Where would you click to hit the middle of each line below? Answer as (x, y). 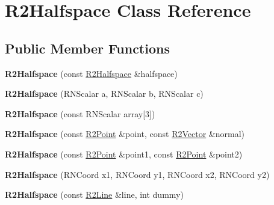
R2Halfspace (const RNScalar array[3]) (80, 113)
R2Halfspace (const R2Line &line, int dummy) (94, 194)
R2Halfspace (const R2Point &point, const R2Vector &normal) (125, 134)
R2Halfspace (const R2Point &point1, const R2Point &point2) (124, 154)
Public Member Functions (87, 48)
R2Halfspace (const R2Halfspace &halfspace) (91, 73)
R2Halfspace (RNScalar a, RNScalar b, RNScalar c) (104, 93)
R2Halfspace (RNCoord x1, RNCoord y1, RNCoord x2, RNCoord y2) (137, 174)
